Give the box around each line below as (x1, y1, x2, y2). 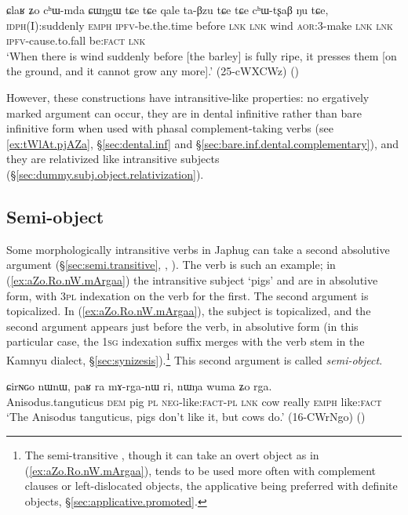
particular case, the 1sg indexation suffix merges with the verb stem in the (6, 333, 365, 350)
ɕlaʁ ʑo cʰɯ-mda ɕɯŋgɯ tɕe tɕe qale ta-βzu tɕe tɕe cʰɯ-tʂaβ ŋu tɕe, (6, 2, 329, 17)
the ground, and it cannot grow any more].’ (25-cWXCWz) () (6, 63, 300, 79)
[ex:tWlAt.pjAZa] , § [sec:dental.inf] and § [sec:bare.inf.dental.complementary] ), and (6, 135, 399, 151)
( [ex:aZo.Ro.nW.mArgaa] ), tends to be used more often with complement (24, 462, 377, 478)
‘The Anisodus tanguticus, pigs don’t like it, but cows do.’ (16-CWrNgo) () (6, 408, 366, 425)
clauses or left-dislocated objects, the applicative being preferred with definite (24, 477, 398, 494)
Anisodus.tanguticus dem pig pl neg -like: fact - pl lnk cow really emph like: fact (6, 393, 382, 409)
